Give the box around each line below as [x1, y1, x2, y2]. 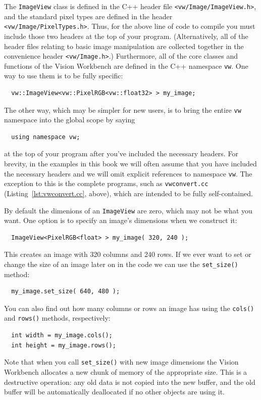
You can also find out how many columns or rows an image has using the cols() [4, 302, 254, 313]
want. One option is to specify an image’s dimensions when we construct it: [4, 215, 237, 226]
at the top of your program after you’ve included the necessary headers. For [4, 148, 238, 159]
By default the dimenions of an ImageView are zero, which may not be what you [4, 205, 252, 215]
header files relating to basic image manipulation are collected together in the [4, 40, 244, 51]
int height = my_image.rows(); [11, 341, 116, 349]
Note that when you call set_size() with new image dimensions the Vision [4, 357, 239, 367]
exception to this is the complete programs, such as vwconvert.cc [4, 178, 208, 189]
